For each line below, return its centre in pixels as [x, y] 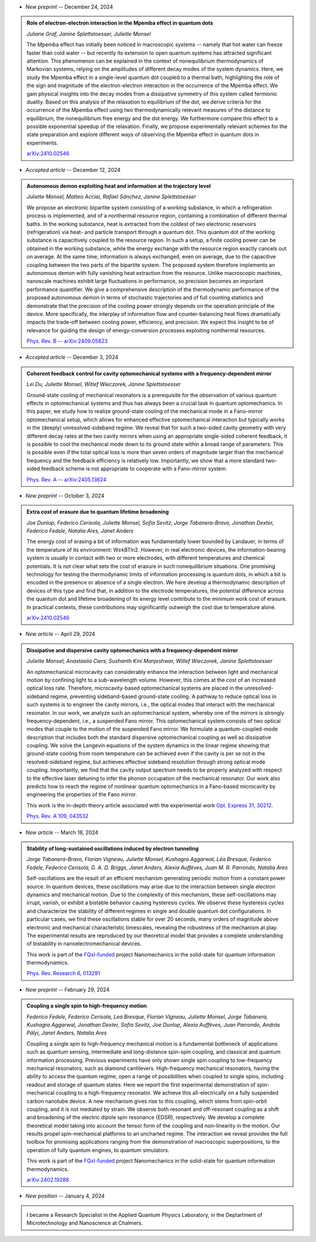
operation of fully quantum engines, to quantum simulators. [98, 1150]
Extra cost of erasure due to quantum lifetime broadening [98, 512]
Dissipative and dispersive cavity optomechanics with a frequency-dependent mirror [132, 650]
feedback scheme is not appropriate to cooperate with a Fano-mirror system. [134, 469]
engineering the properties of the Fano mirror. [82, 794]
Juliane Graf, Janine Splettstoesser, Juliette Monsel [89, 34]
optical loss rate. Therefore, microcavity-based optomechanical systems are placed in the [135, 688]
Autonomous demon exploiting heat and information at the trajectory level [118, 186]
